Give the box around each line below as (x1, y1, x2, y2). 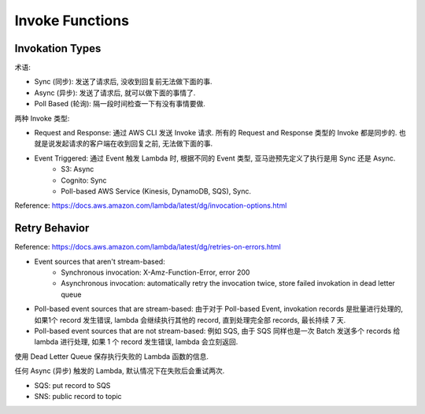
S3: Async (61, 164, 94, 174)
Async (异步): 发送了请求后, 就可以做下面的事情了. (34, 87, 196, 98)
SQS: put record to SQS (34, 380, 111, 390)
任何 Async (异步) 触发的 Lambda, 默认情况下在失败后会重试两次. (14, 366, 225, 375)
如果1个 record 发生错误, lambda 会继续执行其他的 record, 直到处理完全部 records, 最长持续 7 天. (34, 315, 346, 324)
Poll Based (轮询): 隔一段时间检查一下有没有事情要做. (34, 99, 206, 109)
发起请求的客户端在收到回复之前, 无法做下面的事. (54, 139, 213, 149)
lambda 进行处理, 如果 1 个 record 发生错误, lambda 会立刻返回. (34, 337, 238, 346)
